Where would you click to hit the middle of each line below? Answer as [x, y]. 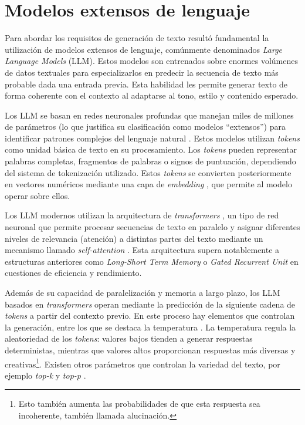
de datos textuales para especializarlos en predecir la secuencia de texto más [142, 72]
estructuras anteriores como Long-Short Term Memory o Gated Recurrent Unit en [152, 261]
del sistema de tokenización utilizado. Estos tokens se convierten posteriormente [148, 172]
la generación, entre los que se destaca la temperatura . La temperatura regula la [150, 327]
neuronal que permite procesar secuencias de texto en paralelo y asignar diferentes [152, 227]
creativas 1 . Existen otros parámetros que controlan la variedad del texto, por [143, 363]
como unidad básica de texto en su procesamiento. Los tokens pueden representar [151, 149]
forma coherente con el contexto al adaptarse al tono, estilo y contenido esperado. [152, 95]
